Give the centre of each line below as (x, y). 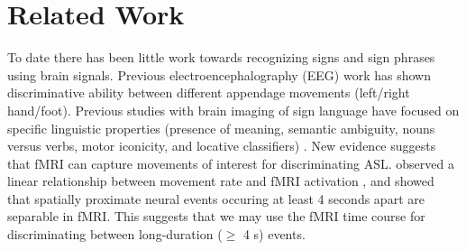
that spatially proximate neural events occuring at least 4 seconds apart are (216, 198)
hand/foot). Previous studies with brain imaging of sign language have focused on (233, 110)
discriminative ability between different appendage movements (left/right (209, 93)
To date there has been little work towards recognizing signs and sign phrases (221, 57)
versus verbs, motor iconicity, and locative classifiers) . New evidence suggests (222, 146)
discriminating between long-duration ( (115, 234)
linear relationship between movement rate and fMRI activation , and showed (221, 181)
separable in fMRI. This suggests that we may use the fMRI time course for (216, 216)
